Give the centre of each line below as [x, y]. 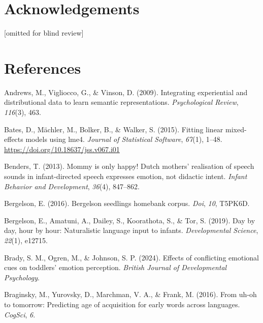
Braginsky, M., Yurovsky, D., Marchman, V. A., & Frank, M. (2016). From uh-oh [130, 294]
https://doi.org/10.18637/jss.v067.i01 [62, 149]
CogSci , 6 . [20, 314]
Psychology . [22, 277]
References [43, 67]
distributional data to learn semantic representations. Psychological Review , [121, 102]
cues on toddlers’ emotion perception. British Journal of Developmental [116, 267]
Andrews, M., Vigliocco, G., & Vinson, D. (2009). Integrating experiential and [126, 92]
